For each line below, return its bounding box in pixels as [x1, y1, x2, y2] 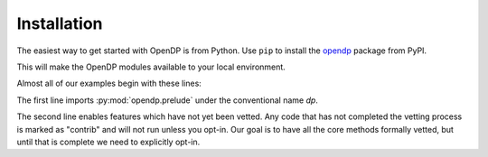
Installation [16, 14, 103, 33]
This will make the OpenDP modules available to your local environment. [16, 61, 286, 72]
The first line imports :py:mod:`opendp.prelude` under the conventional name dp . [16, 95, 318, 106]
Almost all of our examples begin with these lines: [16, 78, 202, 89]
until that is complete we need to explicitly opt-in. [16, 136, 201, 147]
